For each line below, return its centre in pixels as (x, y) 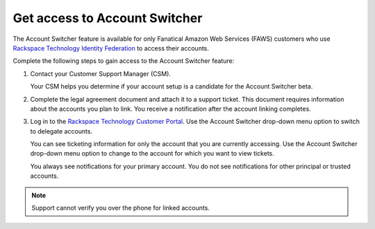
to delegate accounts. (61, 131)
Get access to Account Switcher (108, 18)
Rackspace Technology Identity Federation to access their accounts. (111, 48)
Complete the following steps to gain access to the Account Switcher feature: (124, 61)
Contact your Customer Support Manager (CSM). (101, 73)
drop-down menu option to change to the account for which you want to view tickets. (152, 154)
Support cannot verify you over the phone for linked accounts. (120, 208)
